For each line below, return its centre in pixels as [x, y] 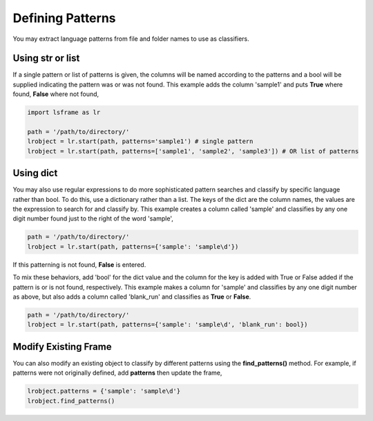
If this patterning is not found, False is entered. [79, 264]
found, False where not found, [56, 94]
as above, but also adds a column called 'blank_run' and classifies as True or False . [132, 297]
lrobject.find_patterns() [71, 401]
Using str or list [46, 58]
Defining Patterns [65, 18]
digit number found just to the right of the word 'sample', [93, 218]
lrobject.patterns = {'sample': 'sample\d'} [104, 391]
